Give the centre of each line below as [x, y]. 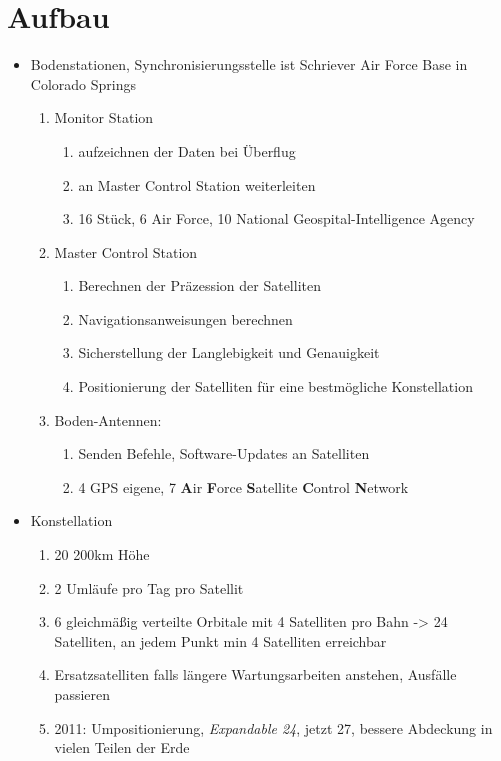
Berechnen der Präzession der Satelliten [199, 285]
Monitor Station [104, 117]
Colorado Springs [83, 83]
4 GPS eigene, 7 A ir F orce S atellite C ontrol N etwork [243, 486]
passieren [82, 694]
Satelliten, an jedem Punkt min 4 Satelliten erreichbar [220, 640]
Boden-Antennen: [108, 419]
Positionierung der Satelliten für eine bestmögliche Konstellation [275, 386]
